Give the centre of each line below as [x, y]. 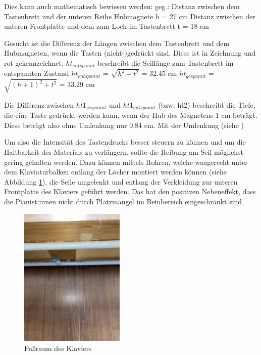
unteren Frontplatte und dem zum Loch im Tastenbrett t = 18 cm [107, 26]
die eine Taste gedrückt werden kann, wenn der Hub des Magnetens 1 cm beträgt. [131, 115]
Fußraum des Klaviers [58, 348]
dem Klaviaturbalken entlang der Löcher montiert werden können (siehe [116, 172]
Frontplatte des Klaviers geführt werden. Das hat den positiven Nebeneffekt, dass [130, 191]
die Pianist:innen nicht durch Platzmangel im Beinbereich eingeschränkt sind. [124, 201]
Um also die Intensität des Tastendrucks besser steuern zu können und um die [125, 142]
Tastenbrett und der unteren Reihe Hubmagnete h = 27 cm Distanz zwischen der [130, 16]
